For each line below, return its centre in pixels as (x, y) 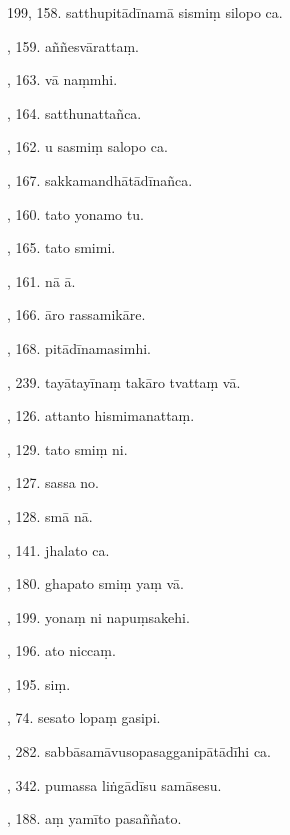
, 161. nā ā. (41, 280)
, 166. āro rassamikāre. (76, 314)
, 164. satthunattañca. (74, 112)
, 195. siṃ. (39, 683)
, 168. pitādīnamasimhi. (79, 347)
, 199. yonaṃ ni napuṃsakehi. (98, 616)
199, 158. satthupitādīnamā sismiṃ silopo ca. (145, 12)
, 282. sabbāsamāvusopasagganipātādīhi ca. (139, 751)
